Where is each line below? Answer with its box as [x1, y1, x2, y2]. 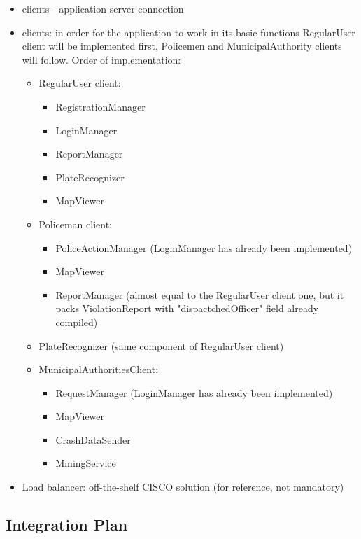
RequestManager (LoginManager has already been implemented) [55, 385, 333, 400]
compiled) [55, 314, 98, 329]
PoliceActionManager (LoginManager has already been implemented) [55, 240, 353, 255]
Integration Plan [6, 514, 128, 535]
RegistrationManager [55, 99, 146, 113]
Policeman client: [38, 216, 113, 231]
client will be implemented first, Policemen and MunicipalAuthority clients [22, 38, 342, 53]
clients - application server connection [22, 1, 184, 15]
